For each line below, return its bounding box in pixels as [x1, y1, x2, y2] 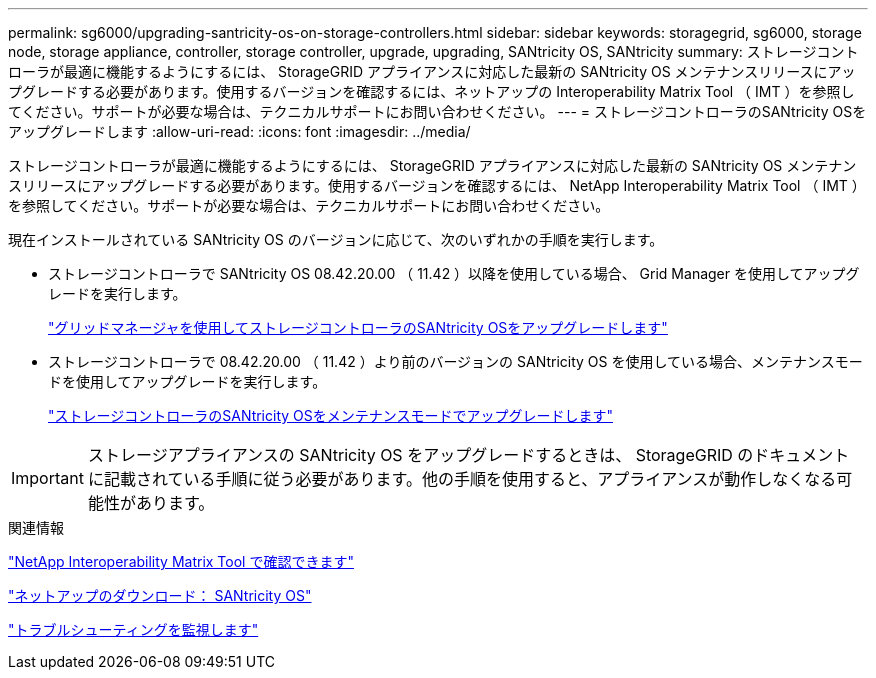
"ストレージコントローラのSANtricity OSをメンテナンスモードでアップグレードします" [48, 407, 613, 424]
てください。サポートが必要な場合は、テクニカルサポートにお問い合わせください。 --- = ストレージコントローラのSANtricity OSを [8, 103, 867, 120]
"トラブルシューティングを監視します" [8, 621, 259, 638]
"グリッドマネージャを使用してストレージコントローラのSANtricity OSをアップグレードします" [48, 319, 668, 336]
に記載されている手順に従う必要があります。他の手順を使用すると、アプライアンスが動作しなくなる [87, 469, 837, 489]
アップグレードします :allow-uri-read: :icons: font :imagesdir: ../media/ [8, 123, 471, 140]
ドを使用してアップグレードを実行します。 [48, 373, 327, 390]
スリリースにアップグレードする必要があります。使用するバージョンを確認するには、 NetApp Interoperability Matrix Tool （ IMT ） [8, 177, 866, 194]
